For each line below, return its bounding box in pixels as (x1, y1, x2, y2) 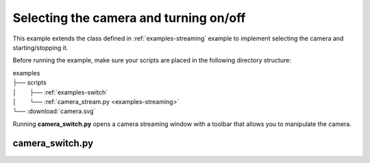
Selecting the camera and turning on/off (12, 10, 246, 25)
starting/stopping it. (12, 43, 69, 51)
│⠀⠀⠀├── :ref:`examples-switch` (12, 88, 108, 96)
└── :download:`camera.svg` (12, 107, 96, 116)
